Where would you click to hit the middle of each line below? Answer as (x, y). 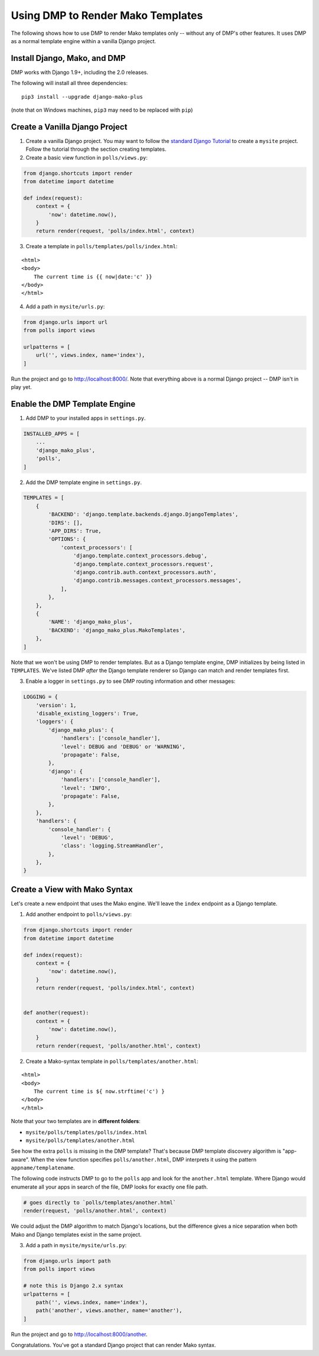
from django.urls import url (66, 322)
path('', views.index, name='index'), (92, 1302)
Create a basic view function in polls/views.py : (87, 157)
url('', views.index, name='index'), (90, 355)
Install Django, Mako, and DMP (69, 58)
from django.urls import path (67, 1261)
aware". (20, 1159)
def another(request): (56, 1013)
